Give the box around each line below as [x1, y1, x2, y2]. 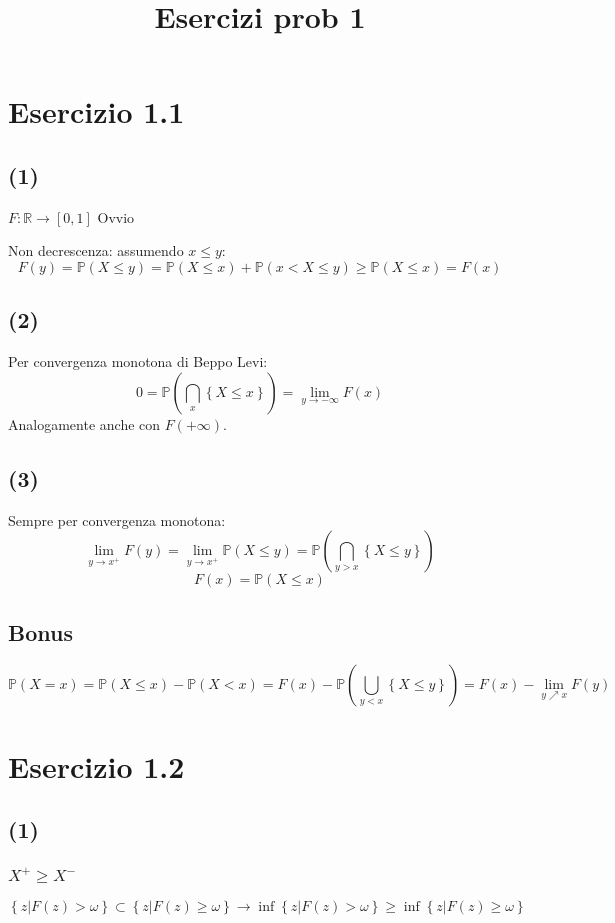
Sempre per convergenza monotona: [8, 509, 226, 530]
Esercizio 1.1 [8, 91, 185, 132]
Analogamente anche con [8, 413, 161, 434]
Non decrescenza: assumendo [8, 240, 184, 261]
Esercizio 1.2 [8, 745, 185, 786]
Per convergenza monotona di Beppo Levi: [8, 351, 268, 372]
